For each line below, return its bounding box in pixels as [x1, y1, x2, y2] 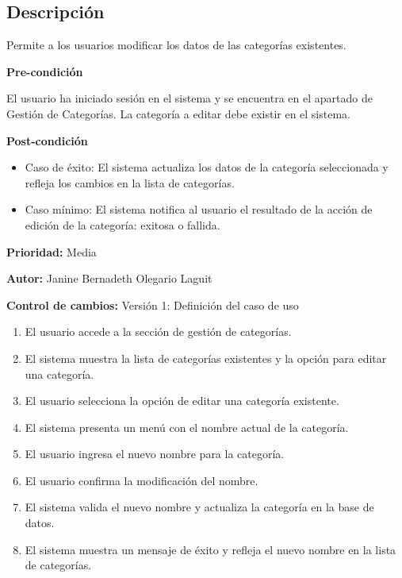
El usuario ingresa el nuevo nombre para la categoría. [25, 445, 285, 462]
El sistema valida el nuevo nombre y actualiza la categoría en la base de [25, 499, 374, 515]
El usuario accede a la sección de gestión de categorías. [25, 323, 292, 340]
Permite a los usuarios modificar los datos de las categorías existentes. [6, 37, 346, 53]
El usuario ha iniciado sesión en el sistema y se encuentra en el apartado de [6, 90, 373, 106]
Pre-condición [6, 63, 83, 79]
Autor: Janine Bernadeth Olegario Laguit [6, 270, 212, 287]
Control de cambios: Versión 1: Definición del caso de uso [6, 296, 299, 313]
